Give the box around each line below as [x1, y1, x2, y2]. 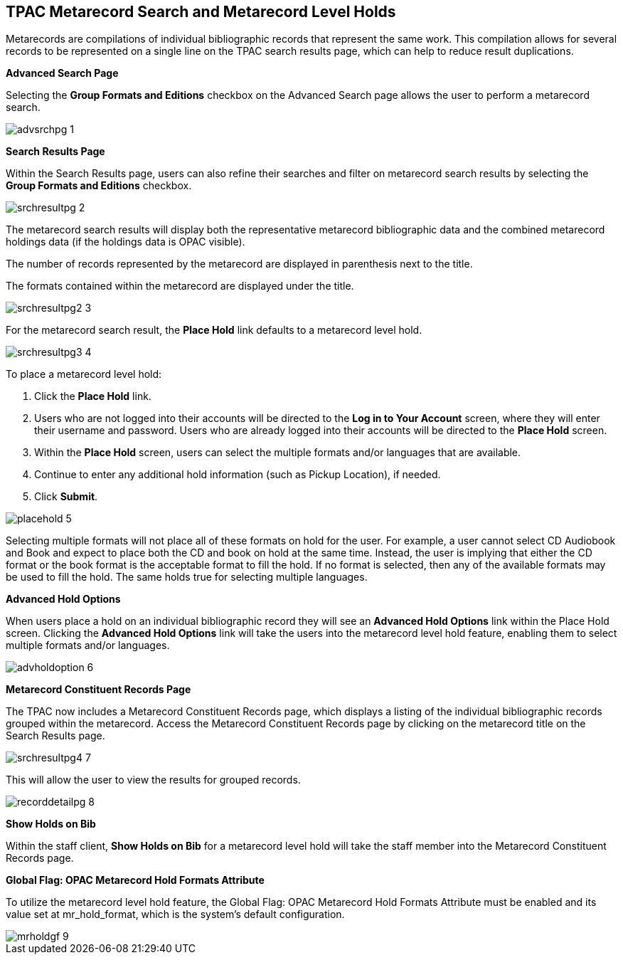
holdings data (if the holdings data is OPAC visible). [6, 236, 245, 248]
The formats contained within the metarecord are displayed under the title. [6, 280, 354, 292]
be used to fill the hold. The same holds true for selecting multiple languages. [6, 571, 368, 584]
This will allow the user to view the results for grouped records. [6, 774, 301, 786]
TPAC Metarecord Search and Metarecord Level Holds [6, 3, 396, 21]
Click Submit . [34, 490, 98, 503]
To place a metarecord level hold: [6, 368, 162, 381]
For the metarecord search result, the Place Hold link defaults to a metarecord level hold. [6, 324, 422, 337]
